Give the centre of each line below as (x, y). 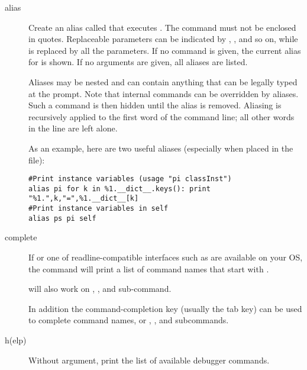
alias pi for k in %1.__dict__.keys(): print (119, 189)
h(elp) (16, 340)
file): (37, 160)
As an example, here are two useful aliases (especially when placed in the (161, 148)
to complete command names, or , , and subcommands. (129, 320)
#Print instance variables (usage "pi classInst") (130, 179)
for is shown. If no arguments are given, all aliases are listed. (138, 62)
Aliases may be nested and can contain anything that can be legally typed (163, 81)
